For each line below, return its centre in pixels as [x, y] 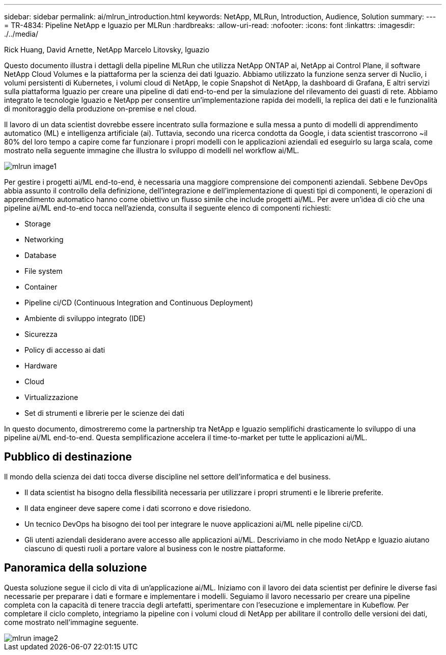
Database [40, 255]
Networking [44, 239]
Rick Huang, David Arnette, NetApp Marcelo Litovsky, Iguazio [107, 50]
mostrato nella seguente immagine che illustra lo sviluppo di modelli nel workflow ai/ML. [152, 150]
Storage [38, 224]
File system [44, 271]
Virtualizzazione [51, 397]
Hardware [41, 366]
